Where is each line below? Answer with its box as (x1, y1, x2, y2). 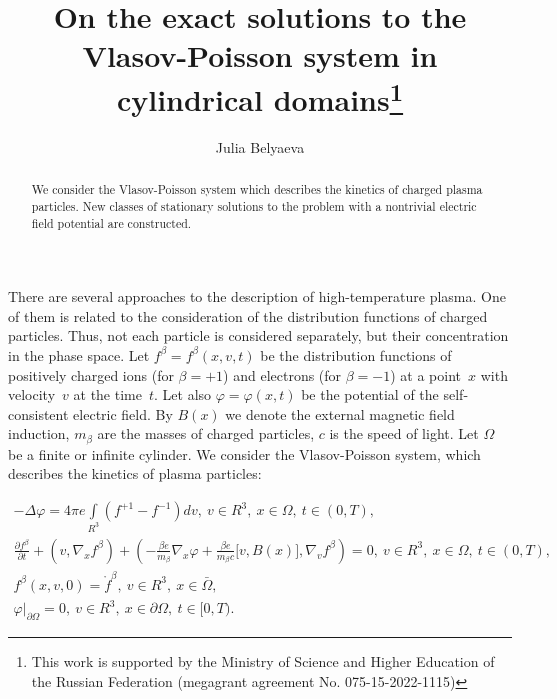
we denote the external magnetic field (225, 403, 455, 424)
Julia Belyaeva (215, 136, 305, 157)
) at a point (390, 364, 462, 385)
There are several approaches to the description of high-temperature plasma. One (8, 286, 506, 307)
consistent (8, 403, 69, 424)
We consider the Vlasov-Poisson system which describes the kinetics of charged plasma (31, 181, 483, 198)
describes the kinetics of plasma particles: (8, 463, 262, 484)
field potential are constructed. (31, 214, 192, 231)
